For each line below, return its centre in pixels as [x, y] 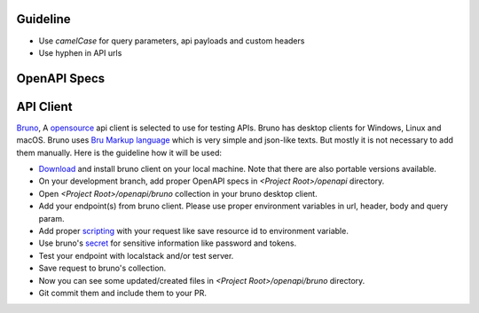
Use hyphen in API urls [80, 52]
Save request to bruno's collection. [102, 268]
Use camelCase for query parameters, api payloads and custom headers [172, 41]
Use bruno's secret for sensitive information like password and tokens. [168, 243]
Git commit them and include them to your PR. [123, 293]
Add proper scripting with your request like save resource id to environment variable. [194, 231]
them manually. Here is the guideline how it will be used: [119, 153]
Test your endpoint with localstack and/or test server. [136, 255]
